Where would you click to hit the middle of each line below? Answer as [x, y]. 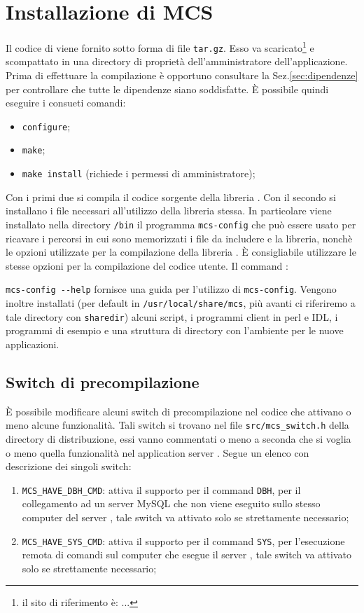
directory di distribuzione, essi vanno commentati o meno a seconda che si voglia [178, 439]
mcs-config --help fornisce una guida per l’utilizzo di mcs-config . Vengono [171, 289]
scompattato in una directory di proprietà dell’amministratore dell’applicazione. [177, 61]
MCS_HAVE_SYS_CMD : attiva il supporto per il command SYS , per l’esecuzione [183, 540]
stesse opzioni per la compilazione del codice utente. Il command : [147, 265]
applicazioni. [33, 344]
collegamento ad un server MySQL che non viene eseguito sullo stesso [171, 503]
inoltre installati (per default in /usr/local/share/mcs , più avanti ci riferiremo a [181, 303]
